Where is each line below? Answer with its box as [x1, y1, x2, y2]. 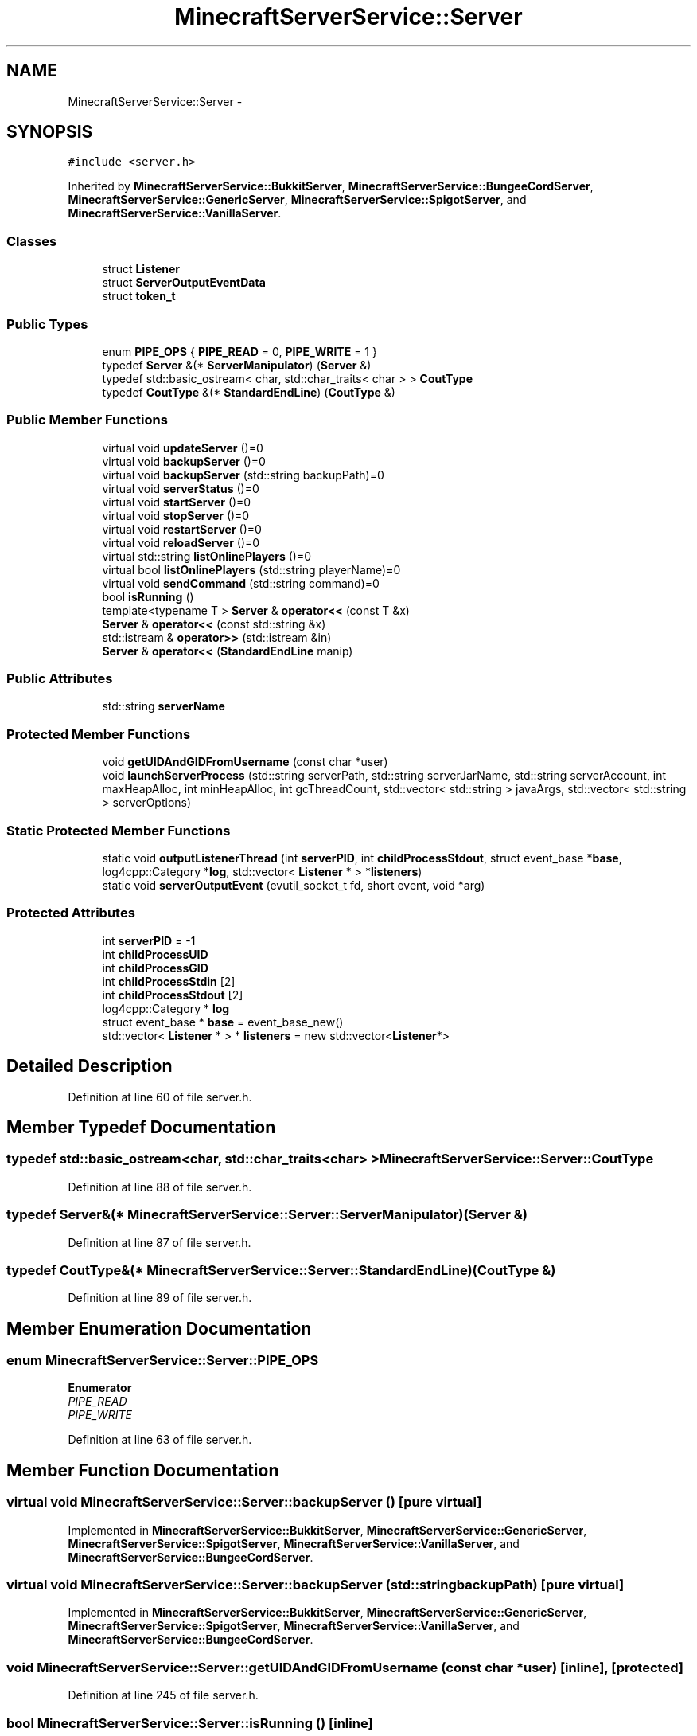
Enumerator [68, 1381, 132, 1395]
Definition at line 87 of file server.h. [68, 1235, 251, 1249]
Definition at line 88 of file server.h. [68, 1179, 252, 1194]
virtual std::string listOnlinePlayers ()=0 [102, 549, 311, 563]
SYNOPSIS [6, 122, 93, 143]
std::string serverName [102, 699, 225, 714]
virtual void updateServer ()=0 [102, 440, 263, 455]
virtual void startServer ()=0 [102, 495, 251, 509]
